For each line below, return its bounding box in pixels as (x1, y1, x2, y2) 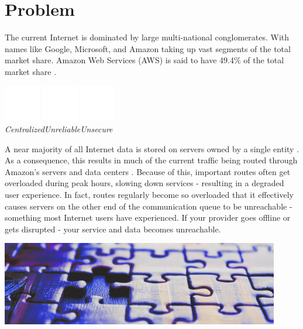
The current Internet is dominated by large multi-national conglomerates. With (5, 31, 290, 43)
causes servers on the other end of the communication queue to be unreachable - (5, 200, 292, 212)
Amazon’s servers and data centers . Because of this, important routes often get (5, 165, 291, 177)
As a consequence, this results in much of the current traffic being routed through (5, 154, 298, 166)
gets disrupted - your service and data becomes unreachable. (5, 222, 221, 235)
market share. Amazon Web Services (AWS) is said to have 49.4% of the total (5, 54, 284, 66)
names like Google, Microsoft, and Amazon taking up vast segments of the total (5, 42, 291, 54)
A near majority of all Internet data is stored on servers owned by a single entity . (5, 142, 299, 155)
